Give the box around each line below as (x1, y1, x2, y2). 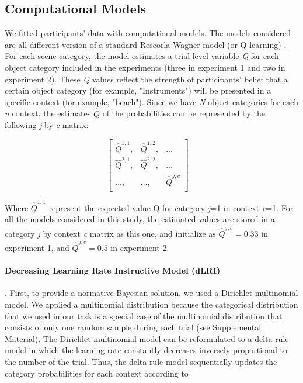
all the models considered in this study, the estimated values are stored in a (5, 213, 275, 225)
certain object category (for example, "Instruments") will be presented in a (5, 84, 271, 96)
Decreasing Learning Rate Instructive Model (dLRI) (5, 264, 221, 277)
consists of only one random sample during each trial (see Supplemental (5, 321, 262, 333)
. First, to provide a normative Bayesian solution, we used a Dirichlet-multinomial (5, 287, 298, 299)
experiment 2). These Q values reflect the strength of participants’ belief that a (5, 73, 288, 85)
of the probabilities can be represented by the (102, 107, 265, 119)
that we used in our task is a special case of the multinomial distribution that (5, 309, 283, 322)
